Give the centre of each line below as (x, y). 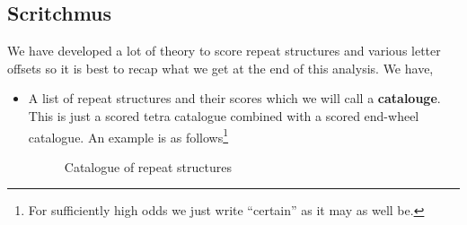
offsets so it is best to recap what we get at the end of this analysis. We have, (220, 68)
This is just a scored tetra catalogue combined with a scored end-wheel (224, 115)
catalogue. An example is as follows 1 (128, 135)
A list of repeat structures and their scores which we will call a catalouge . (234, 98)
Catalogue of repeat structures (148, 166)
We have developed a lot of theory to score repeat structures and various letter (224, 51)
